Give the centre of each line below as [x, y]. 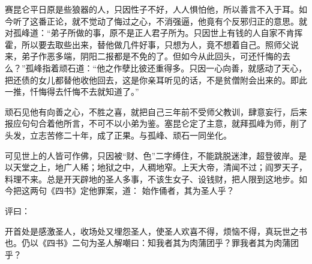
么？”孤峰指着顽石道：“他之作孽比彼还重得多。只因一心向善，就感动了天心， [156, 67]
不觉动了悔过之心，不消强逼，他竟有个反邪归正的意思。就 [193, 21]
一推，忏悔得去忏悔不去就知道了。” [72, 91]
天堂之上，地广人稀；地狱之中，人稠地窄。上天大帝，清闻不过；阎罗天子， [160, 167]
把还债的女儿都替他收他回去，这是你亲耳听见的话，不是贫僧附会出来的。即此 [156, 79]
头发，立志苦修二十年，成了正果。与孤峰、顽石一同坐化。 [118, 135]
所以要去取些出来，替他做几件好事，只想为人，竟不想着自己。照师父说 [160, 44]
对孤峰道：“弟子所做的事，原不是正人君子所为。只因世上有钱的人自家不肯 [150, 33]
